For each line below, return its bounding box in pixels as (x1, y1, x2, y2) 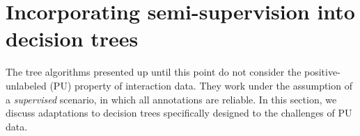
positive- (304, 65, 341, 79)
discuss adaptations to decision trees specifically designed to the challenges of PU (6, 105, 352, 120)
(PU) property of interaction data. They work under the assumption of (49, 78, 352, 92)
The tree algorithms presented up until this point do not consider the (6, 65, 302, 79)
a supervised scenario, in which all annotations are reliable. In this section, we (6, 92, 337, 106)
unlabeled (6, 78, 47, 92)
